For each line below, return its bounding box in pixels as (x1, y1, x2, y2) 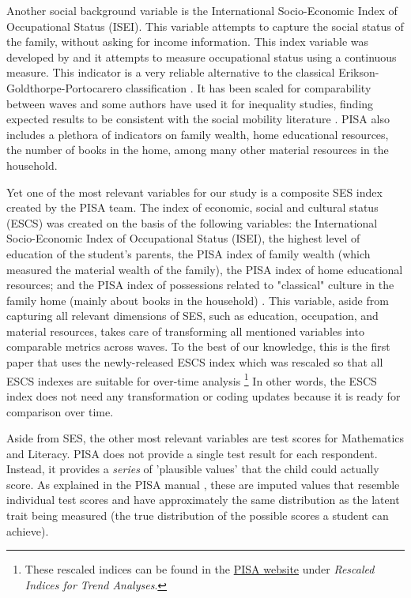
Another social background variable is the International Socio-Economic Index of (6, 2, 398, 18)
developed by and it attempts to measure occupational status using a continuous (6, 48, 397, 65)
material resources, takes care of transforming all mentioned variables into (6, 322, 364, 339)
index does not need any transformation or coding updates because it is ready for (6, 387, 401, 404)
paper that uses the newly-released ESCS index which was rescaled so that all (6, 354, 383, 370)
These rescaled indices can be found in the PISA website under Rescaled (25, 561, 375, 577)
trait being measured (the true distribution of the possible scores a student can (6, 507, 389, 524)
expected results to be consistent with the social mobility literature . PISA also (6, 111, 390, 127)
